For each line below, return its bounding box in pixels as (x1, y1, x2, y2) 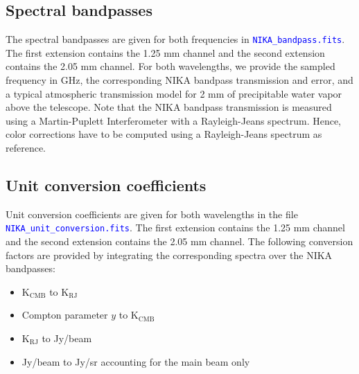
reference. (6, 141, 46, 155)
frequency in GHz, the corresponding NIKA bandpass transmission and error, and (6, 73, 353, 87)
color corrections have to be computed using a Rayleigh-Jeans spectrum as (6, 127, 322, 141)
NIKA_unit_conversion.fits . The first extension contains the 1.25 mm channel (6, 220, 345, 235)
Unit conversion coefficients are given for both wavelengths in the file (6, 206, 298, 221)
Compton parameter (21, 308, 108, 322)
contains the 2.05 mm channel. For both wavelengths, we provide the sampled (6, 59, 335, 73)
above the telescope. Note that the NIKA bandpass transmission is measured (6, 100, 332, 114)
